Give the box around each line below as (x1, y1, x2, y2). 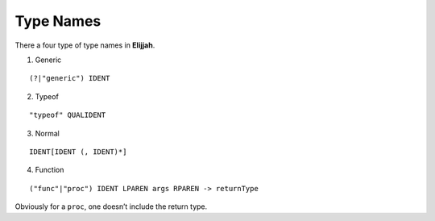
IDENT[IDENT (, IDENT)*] (29, 147, 127, 156)
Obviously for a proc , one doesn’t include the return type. (14, 202, 208, 211)
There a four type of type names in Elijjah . (14, 40, 155, 50)
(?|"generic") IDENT (29, 73, 110, 83)
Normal (35, 128, 60, 138)
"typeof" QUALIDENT (29, 110, 106, 120)
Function (35, 165, 64, 175)
